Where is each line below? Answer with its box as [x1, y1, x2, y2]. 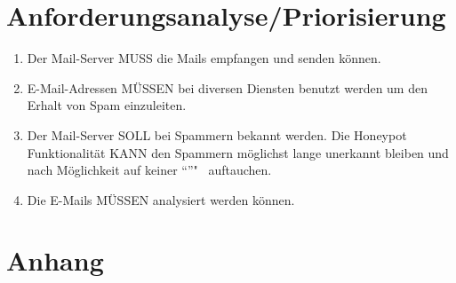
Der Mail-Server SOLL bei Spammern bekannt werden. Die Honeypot [27, 125, 407, 144]
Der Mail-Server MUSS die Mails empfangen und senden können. [27, 49, 381, 67]
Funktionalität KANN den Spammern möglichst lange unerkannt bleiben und [27, 143, 449, 161]
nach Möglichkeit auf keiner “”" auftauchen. [27, 161, 272, 179]
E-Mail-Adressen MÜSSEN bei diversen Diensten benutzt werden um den [27, 78, 428, 97]
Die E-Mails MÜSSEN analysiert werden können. [27, 190, 295, 208]
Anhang [6, 242, 104, 279]
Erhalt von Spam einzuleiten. [27, 96, 187, 114]
